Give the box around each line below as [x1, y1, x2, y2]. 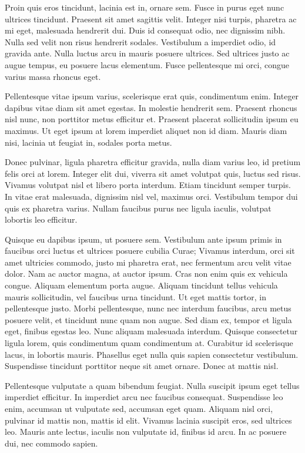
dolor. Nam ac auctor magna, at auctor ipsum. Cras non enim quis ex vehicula [5, 267, 288, 280]
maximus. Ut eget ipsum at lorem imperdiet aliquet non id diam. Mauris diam [5, 124, 287, 136]
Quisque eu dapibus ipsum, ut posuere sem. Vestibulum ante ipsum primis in [5, 233, 282, 245]
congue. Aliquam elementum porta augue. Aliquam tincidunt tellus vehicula [5, 279, 278, 291]
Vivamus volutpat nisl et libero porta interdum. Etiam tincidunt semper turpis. [5, 179, 291, 191]
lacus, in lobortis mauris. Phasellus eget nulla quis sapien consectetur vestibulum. [5, 348, 299, 360]
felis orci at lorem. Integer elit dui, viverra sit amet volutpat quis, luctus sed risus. [5, 167, 301, 179]
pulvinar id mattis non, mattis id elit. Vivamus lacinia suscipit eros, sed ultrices [5, 414, 292, 426]
